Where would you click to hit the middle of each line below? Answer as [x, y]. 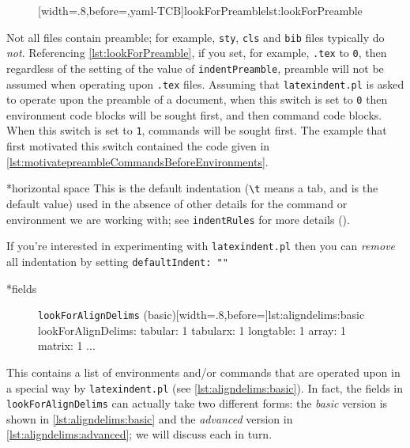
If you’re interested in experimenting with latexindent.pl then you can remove [201, 246]
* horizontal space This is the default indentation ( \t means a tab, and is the [192, 188]
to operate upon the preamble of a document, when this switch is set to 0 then [197, 99]
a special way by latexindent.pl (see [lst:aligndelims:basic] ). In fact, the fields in [205, 387]
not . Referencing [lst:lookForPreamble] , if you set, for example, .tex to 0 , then [197, 53]
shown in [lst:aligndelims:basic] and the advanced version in [150, 418]
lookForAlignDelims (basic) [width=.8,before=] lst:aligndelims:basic [201, 315]
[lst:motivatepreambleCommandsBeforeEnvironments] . [137, 161]
